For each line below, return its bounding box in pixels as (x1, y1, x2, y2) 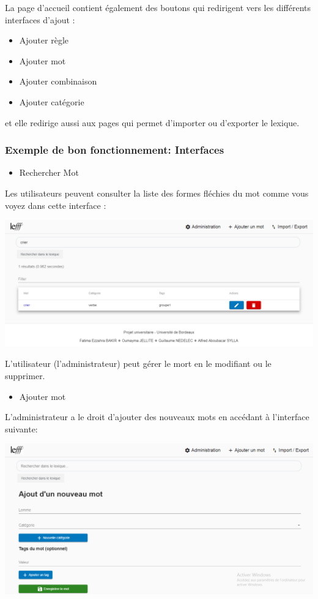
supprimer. (5, 369, 45, 382)
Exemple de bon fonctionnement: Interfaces (5, 142, 224, 157)
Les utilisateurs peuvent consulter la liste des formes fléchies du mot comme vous (5, 186, 309, 199)
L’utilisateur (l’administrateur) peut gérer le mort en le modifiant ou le (5, 357, 272, 370)
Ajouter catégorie (19, 95, 84, 108)
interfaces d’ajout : (5, 13, 75, 26)
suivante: (5, 422, 38, 435)
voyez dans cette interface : (5, 198, 106, 211)
